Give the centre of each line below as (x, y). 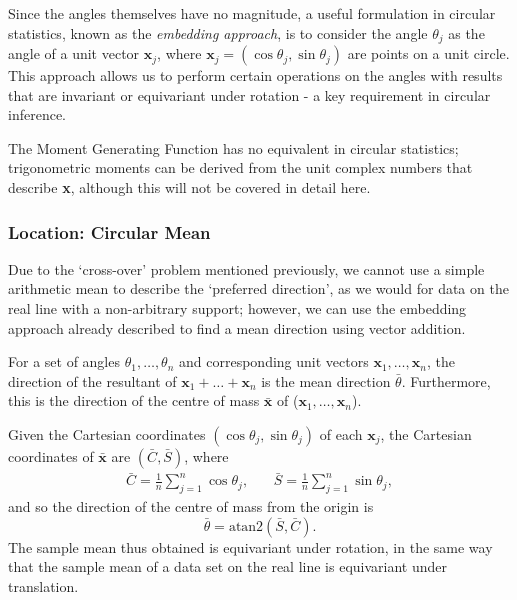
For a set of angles (64, 361)
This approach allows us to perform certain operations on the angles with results (255, 75)
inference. (37, 114)
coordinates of (51, 455)
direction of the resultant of (92, 380)
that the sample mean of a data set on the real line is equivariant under (227, 566)
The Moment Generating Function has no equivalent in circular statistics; (233, 147)
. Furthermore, (446, 380)
